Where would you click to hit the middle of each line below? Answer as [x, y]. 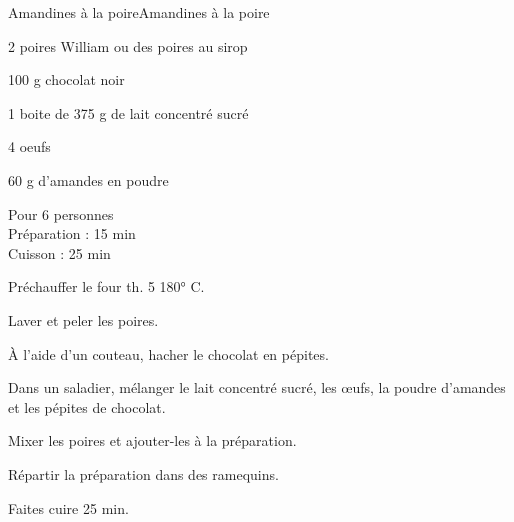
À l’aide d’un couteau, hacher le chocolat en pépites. [168, 353]
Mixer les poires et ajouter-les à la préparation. [152, 440]
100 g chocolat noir [66, 79]
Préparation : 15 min [72, 233]
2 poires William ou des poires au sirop [128, 45]
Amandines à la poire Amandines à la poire [139, 12]
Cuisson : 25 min [59, 252]
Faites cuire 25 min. [68, 507]
